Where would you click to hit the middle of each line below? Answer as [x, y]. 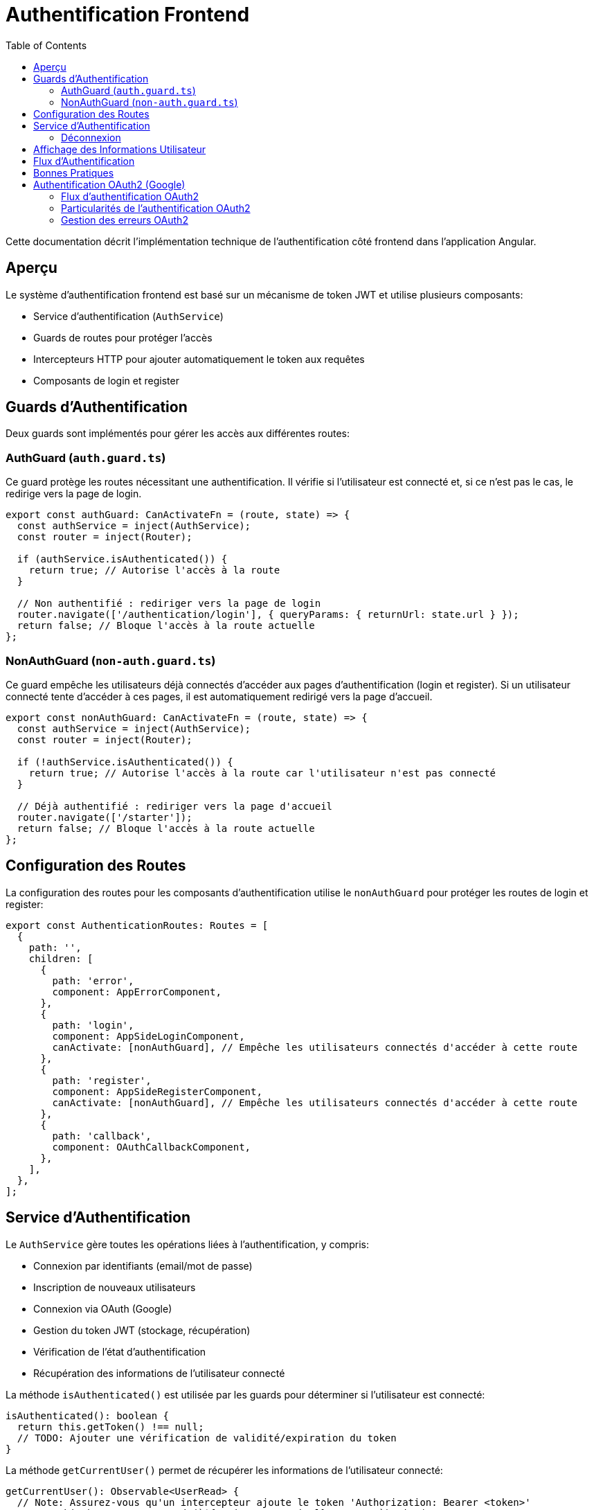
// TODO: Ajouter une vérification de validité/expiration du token [207, 1438]
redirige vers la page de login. [74, 494]
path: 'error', [93, 980]
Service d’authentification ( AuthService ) [128, 316]
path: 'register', [102, 1080]
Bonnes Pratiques [74, 172]
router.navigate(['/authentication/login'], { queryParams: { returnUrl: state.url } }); [268, 615]
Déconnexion [91, 137]
